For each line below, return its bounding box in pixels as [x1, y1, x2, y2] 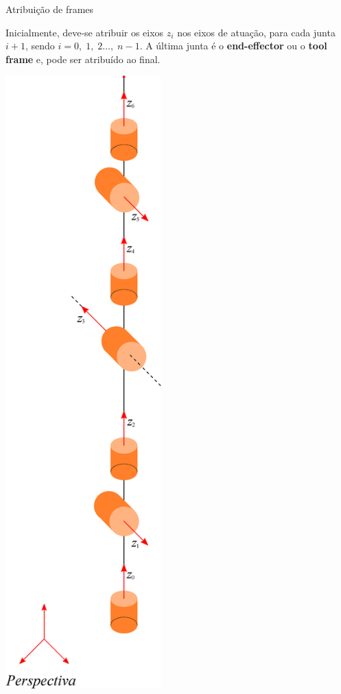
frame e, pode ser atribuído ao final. [5, 51, 161, 66]
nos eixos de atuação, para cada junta [177, 25, 336, 39]
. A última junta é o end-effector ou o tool [139, 38, 327, 53]
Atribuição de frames [5, 2, 94, 16]
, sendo [25, 38, 55, 53]
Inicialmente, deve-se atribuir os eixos [5, 25, 164, 39]
